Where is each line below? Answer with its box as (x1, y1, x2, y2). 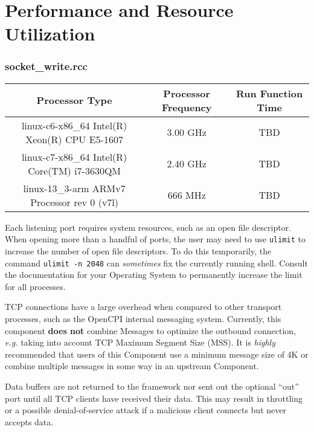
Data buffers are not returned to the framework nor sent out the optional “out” (5, 380, 299, 393)
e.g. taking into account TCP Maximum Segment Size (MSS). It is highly (5, 336, 276, 349)
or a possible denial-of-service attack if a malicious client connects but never (5, 404, 286, 416)
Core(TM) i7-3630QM (28, 163, 121, 178)
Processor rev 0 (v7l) (30, 195, 119, 209)
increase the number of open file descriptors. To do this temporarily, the (5, 245, 272, 257)
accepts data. (5, 415, 54, 428)
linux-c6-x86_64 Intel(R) (21, 118, 127, 132)
